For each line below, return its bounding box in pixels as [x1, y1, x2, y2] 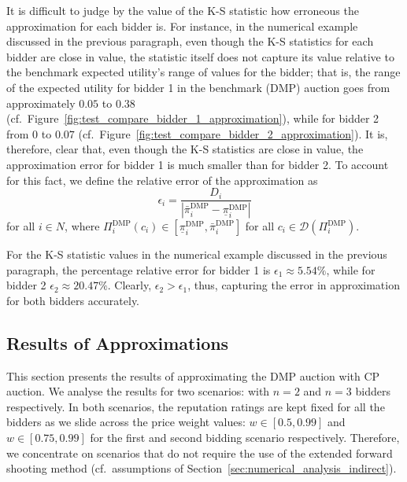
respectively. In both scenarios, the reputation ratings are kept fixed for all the [6, 398, 385, 414]
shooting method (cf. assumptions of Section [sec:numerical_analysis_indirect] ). [6, 460, 397, 476]
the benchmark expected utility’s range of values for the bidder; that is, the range [6, 64, 401, 80]
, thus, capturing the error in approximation [187, 277, 400, 293]
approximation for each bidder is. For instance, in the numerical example [6, 17, 358, 34]
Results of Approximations [6, 330, 229, 355]
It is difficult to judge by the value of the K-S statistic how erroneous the [6, 2, 359, 18]
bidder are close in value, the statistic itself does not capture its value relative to [6, 48, 394, 64]
